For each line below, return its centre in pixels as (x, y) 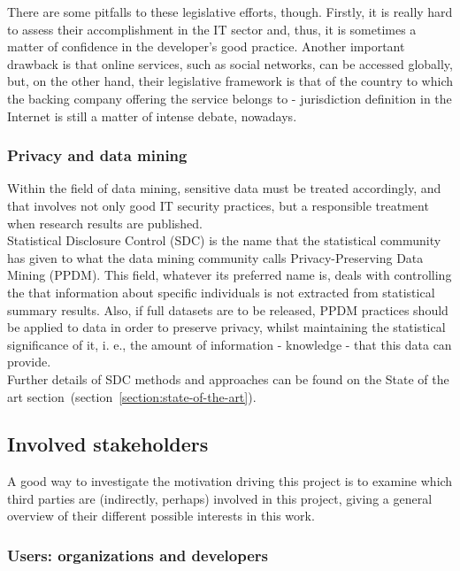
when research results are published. (105, 223)
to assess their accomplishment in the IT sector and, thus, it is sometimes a (212, 29)
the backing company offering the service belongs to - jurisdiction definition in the (230, 98)
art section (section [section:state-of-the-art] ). (132, 396)
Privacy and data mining (97, 155)
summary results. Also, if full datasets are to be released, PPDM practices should (228, 309)
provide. (29, 362)
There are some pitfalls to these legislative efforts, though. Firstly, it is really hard (230, 12)
